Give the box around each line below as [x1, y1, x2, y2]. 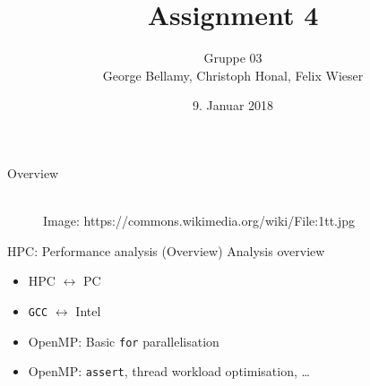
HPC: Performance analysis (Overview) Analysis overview [7, 241, 325, 260]
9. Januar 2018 [192, 96, 274, 115]
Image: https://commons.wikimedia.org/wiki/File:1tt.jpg [43, 211, 356, 230]
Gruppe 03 [203, 48, 262, 67]
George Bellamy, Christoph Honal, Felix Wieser [102, 65, 364, 84]
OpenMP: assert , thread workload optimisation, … [28, 362, 310, 381]
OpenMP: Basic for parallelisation [28, 331, 219, 350]
